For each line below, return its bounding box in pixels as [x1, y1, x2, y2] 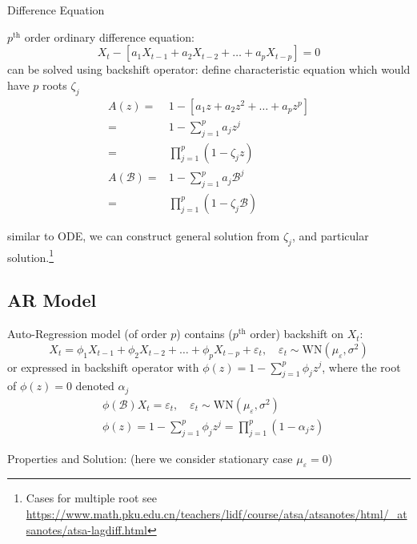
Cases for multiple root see [26, 490, 158, 506]
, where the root [322, 358, 401, 375]
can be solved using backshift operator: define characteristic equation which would [7, 61, 411, 78]
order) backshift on [250, 325, 343, 342]
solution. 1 [7, 246, 54, 265]
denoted [75, 377, 114, 394]
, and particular [291, 227, 369, 244]
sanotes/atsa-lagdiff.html [26, 521, 147, 538]
